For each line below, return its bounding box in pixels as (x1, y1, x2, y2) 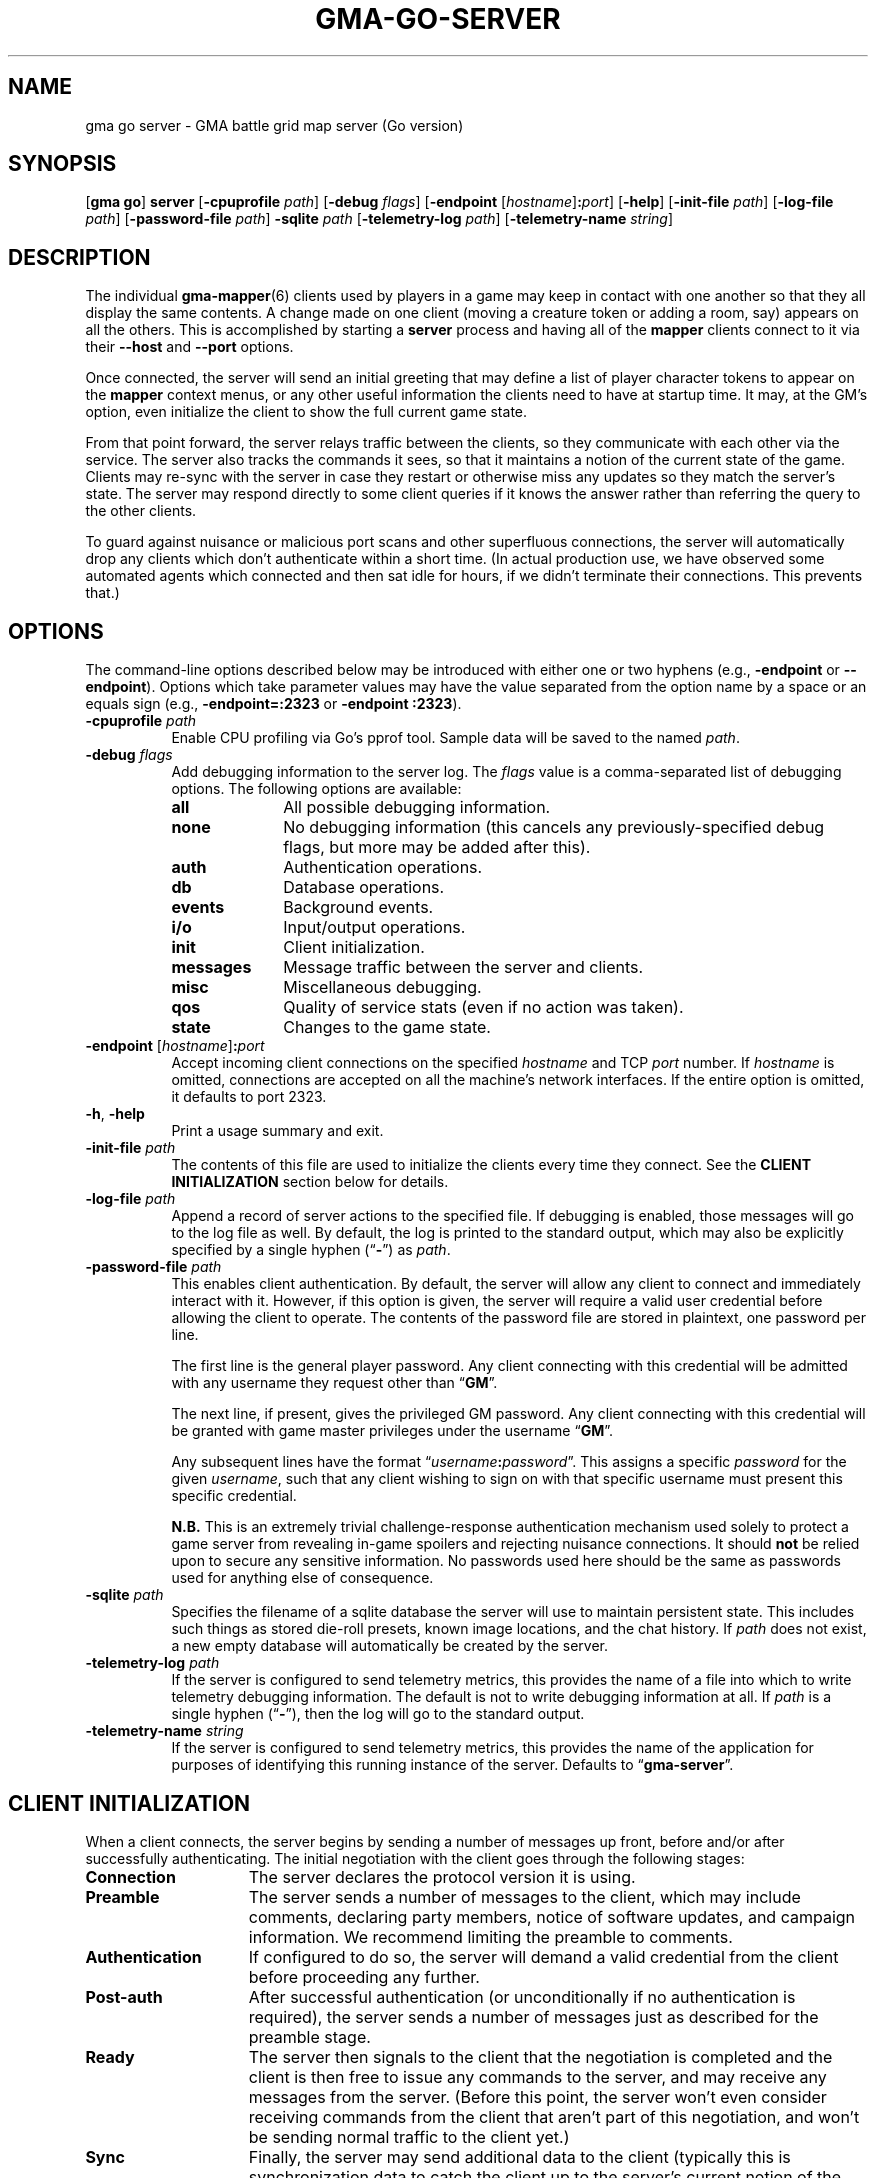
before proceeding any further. (248, 1966, 480, 1987)
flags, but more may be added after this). (283, 837, 591, 858)
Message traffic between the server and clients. (283, 957, 644, 978)
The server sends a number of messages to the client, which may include (248, 1886, 801, 1907)
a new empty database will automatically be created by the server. (171, 1637, 608, 1655)
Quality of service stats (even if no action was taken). (283, 997, 684, 1018)
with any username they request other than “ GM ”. (171, 1374, 498, 1392)
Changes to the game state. (283, 1017, 491, 1038)
